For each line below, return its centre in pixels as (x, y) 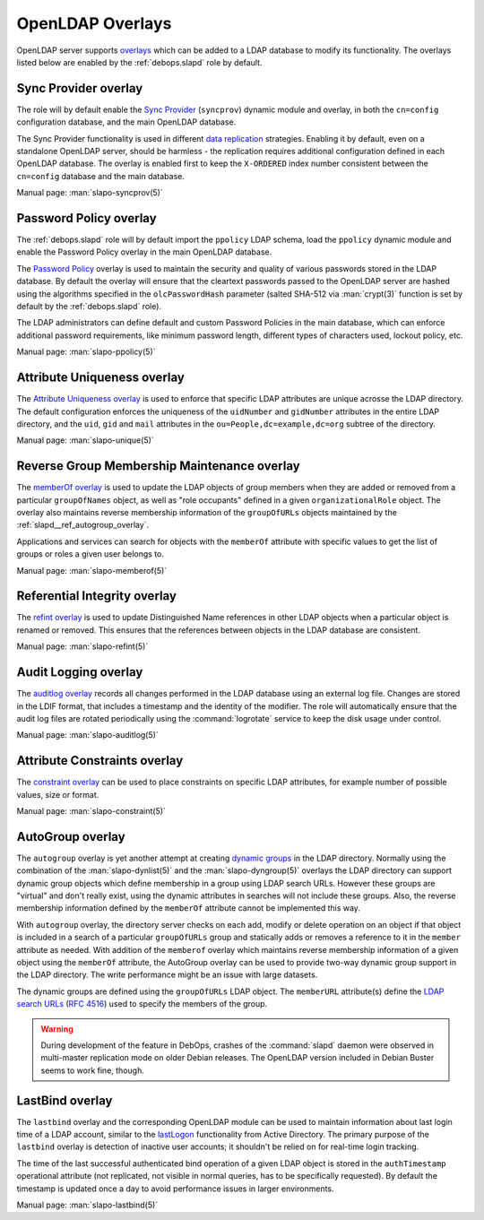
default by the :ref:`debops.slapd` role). (89, 307)
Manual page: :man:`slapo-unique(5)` (85, 440)
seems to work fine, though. (93, 1070)
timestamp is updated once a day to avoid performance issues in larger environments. (176, 1189)
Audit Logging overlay (80, 672)
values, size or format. (58, 794)
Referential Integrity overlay (96, 596)
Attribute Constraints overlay (100, 761)
